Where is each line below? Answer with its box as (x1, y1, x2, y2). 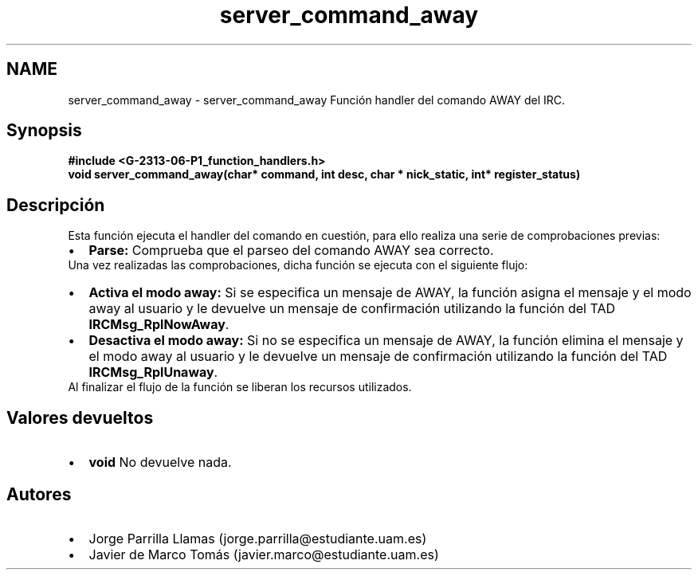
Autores (6, 484, 72, 504)
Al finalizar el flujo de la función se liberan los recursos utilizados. (68, 380, 412, 394)
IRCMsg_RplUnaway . (88, 364, 218, 381)
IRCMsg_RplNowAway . (88, 316, 229, 333)
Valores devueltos (6, 407, 154, 428)
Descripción (6, 194, 105, 215)
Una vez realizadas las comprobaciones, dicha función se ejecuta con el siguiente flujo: (68, 258, 528, 272)
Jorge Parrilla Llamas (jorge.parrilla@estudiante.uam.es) (88, 530, 427, 547)
